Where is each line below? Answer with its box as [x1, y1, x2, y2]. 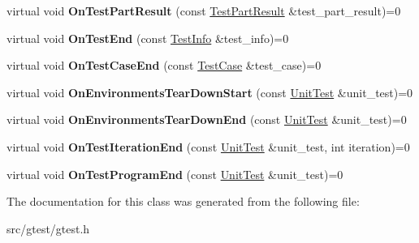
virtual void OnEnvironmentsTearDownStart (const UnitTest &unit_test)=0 [6, 83, 413, 100]
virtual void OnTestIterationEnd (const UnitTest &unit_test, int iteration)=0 [6, 138, 410, 155]
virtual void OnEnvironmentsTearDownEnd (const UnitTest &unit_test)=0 [6, 111, 407, 128]
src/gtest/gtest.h [6, 220, 90, 237]
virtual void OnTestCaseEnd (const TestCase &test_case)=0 [6, 57, 322, 74]
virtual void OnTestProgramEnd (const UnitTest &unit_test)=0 [6, 165, 343, 182]
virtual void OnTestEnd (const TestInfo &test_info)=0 [6, 29, 289, 46]
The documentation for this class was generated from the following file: [6, 193, 360, 210]
